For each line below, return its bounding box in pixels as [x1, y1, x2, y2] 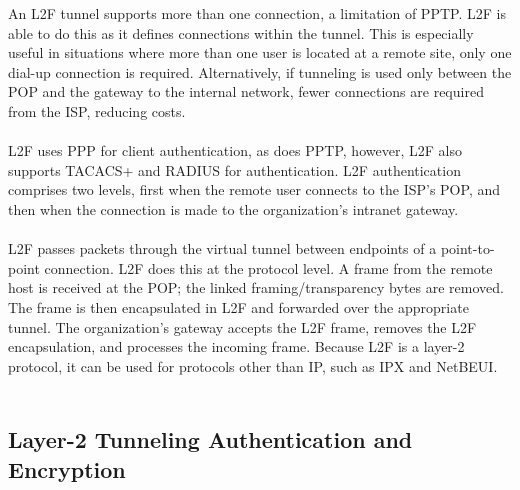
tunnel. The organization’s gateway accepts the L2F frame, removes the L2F [8, 316, 477, 337]
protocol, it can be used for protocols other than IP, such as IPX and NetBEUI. [8, 355, 498, 376]
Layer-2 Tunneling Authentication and [8, 424, 413, 455]
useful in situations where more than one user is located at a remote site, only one [8, 42, 512, 63]
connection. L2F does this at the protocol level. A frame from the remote [44, 257, 493, 278]
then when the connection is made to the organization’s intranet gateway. [8, 198, 459, 219]
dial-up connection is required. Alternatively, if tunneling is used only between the [8, 61, 512, 82]
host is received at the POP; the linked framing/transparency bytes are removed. [8, 277, 504, 298]
